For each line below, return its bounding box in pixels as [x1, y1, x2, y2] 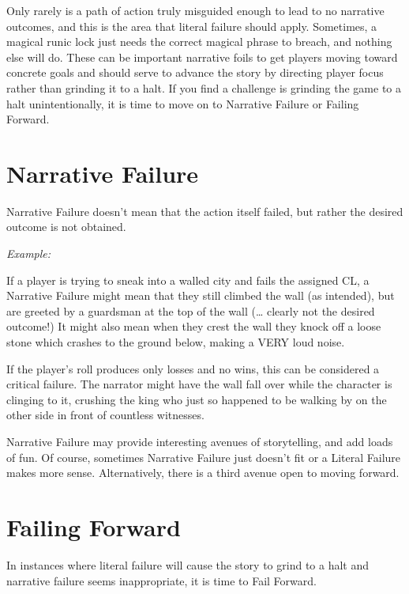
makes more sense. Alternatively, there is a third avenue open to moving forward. [6, 464, 400, 481]
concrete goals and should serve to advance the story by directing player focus [6, 64, 384, 81]
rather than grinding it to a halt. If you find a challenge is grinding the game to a [6, 79, 401, 96]
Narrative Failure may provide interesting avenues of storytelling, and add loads [6, 433, 393, 449]
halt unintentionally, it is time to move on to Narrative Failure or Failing [6, 95, 359, 112]
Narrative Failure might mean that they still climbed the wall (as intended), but [6, 287, 395, 304]
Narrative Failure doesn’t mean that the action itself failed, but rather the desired [6, 202, 403, 219]
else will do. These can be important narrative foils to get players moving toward [6, 48, 398, 65]
